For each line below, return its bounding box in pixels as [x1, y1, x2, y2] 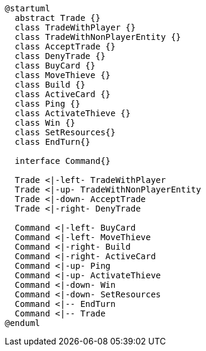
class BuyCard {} [14, 61, 96, 70]
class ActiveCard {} [14, 89, 111, 99]
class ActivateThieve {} [14, 108, 131, 118]
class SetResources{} [14, 128, 116, 137]
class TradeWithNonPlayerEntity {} [14, 32, 182, 42]
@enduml [5, 318, 41, 328]
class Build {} [14, 80, 85, 89]
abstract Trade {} [14, 13, 101, 23]
